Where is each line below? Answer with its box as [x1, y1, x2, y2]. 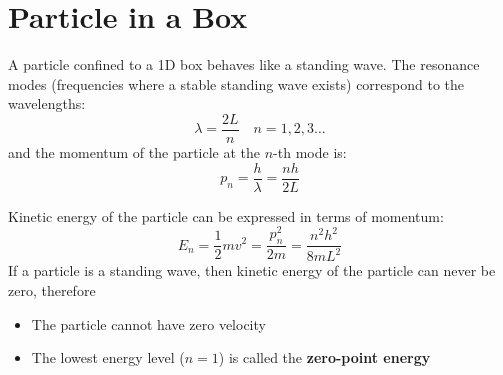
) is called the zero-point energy [218, 347, 431, 368]
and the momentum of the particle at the [8, 141, 261, 162]
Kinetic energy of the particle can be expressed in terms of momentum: [8, 205, 444, 226]
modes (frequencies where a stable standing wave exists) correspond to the [8, 73, 465, 94]
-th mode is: [273, 141, 347, 162]
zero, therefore [8, 280, 96, 301]
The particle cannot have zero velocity [31, 313, 266, 334]
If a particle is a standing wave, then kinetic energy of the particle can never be [8, 260, 496, 281]
